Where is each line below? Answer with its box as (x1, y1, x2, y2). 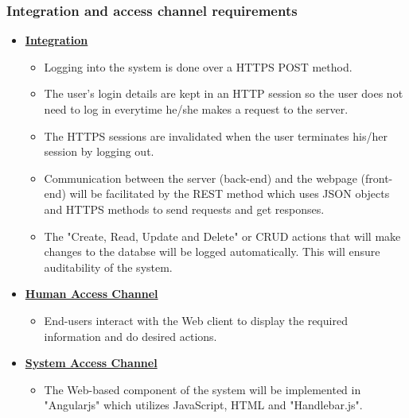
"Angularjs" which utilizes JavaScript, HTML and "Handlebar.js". (44, 397, 363, 413)
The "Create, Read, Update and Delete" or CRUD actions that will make (44, 227, 401, 244)
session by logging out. (44, 143, 154, 160)
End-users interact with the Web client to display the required (44, 312, 348, 328)
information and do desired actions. (44, 327, 217, 344)
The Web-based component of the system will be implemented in (44, 381, 361, 397)
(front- (360, 169, 393, 186)
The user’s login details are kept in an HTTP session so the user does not (44, 85, 403, 102)
